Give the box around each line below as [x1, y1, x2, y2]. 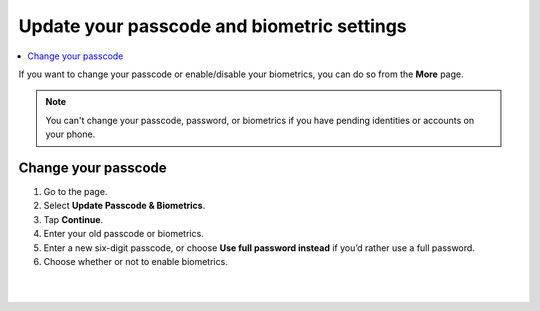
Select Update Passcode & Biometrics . [43, 200, 206, 212]
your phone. [45, 128, 96, 140]
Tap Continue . [43, 213, 104, 225]
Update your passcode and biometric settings [18, 15, 407, 37]
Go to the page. [43, 186, 108, 198]
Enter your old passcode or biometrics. [43, 228, 204, 240]
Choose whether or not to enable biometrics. [43, 255, 229, 267]
